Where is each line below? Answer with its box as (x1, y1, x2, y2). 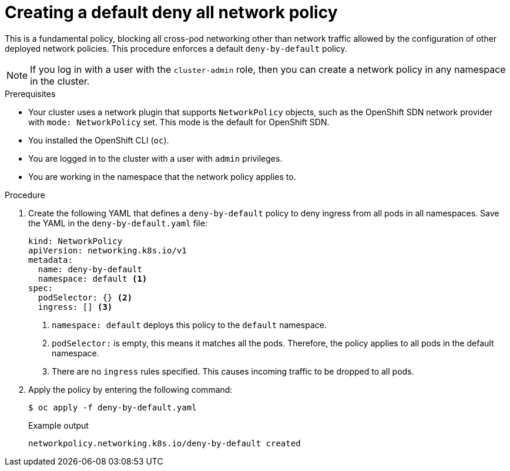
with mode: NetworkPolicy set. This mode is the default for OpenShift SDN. (28, 116, 330, 127)
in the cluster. (30, 75, 90, 87)
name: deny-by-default (38, 264, 142, 274)
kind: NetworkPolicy (28, 236, 123, 246)
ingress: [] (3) (38, 302, 113, 312)
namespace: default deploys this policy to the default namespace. (52, 319, 327, 330)
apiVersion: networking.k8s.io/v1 (28, 245, 187, 255)
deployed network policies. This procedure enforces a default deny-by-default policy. (5, 43, 347, 54)
